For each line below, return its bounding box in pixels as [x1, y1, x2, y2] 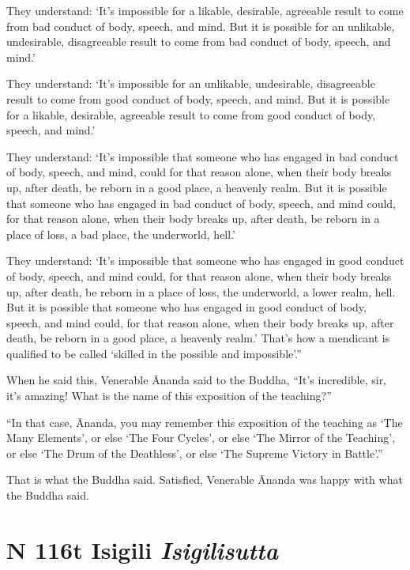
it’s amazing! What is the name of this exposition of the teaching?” [6, 387, 332, 404]
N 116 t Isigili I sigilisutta [6, 533, 279, 566]
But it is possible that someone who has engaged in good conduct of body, [6, 299, 367, 315]
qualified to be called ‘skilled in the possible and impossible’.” [6, 345, 302, 361]
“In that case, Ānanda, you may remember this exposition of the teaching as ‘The [6, 413, 403, 430]
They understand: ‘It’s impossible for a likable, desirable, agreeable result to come [6, 2, 404, 18]
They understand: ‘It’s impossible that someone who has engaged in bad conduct [6, 148, 399, 164]
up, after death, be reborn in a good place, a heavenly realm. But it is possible [6, 179, 387, 195]
